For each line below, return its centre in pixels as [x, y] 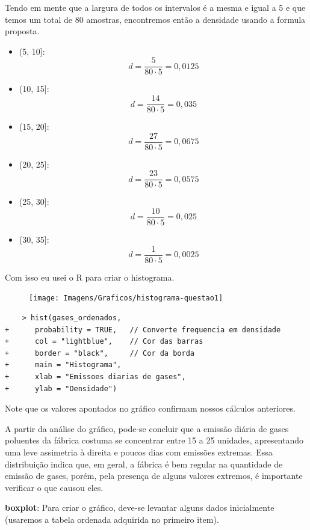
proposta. [22, 31]
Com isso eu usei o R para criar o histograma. [90, 277]
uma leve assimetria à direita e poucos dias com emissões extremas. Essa [139, 452]
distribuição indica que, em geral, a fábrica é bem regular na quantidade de [144, 464]
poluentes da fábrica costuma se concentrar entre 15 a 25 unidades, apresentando [154, 440]
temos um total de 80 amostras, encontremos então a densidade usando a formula [155, 19]
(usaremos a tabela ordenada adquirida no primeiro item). [112, 519]
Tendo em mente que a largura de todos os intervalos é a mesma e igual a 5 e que [155, 7]
